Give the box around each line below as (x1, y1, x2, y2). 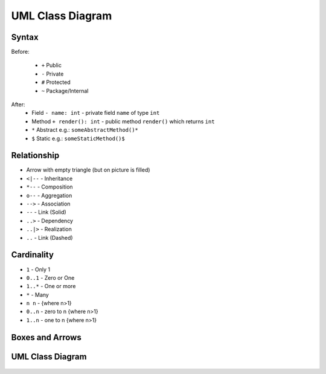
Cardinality (11, 250, 54, 260)
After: (11, 101, 25, 108)
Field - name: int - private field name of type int (31, 109, 160, 117)
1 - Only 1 (26, 266, 51, 273)
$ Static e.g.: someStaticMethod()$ (31, 135, 125, 142)
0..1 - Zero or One (26, 274, 75, 281)
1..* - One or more (26, 283, 76, 290)
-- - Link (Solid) (26, 208, 66, 216)
